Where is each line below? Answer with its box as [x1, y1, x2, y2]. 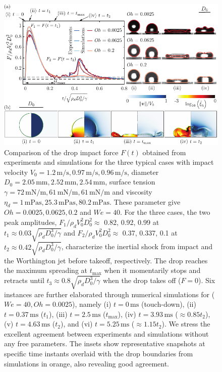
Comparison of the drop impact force [4, 147, 119, 157]
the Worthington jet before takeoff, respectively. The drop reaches [4, 255, 208, 265]
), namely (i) [72, 299, 112, 309]
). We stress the [161, 318, 210, 329]
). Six [198, 275, 215, 286]
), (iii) [49, 308, 68, 319]
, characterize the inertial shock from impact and [61, 241, 212, 252]
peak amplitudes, [4, 216, 57, 227]
